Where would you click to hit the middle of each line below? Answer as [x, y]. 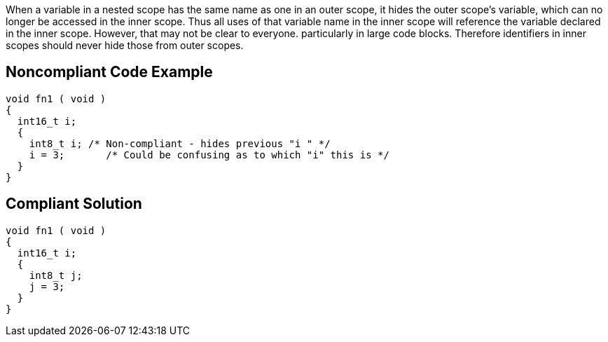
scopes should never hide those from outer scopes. [125, 45]
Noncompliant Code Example [109, 72]
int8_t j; [56, 275]
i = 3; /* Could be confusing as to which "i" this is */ [209, 155]
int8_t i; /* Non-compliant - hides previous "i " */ [180, 143]
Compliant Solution [74, 204]
